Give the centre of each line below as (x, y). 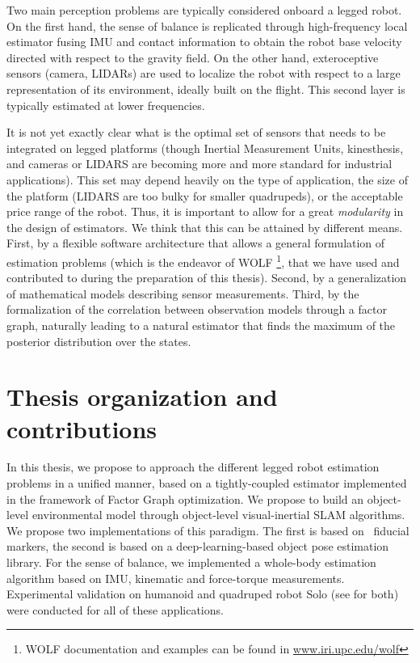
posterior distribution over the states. (99, 341)
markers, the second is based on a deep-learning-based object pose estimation (198, 546)
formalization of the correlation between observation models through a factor (197, 309)
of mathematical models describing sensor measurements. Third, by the (183, 293)
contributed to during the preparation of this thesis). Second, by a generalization (207, 278)
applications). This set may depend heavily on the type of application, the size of (207, 179)
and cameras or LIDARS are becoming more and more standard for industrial (199, 164)
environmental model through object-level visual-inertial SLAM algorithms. (218, 515)
